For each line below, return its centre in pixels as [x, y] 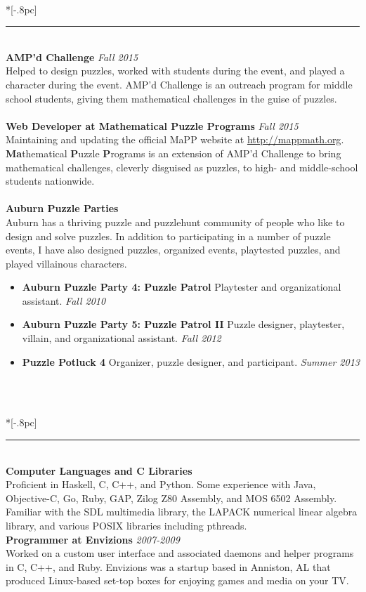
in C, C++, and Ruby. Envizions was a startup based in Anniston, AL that [168, 566]
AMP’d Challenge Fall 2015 [72, 57]
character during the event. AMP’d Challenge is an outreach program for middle [179, 84]
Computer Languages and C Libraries [99, 470]
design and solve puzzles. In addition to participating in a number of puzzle [168, 236]
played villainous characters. [66, 263]
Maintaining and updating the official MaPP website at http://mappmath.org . [175, 139]
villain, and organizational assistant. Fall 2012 [122, 338]
